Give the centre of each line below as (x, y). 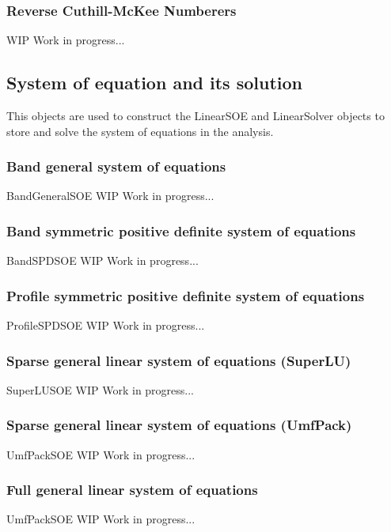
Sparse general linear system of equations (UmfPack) (179, 425)
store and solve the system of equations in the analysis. (140, 131)
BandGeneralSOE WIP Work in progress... (110, 196)
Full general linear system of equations (132, 490)
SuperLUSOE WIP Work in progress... (101, 389)
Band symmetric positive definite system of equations (181, 230)
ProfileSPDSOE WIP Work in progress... (106, 325)
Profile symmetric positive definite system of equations (186, 295)
